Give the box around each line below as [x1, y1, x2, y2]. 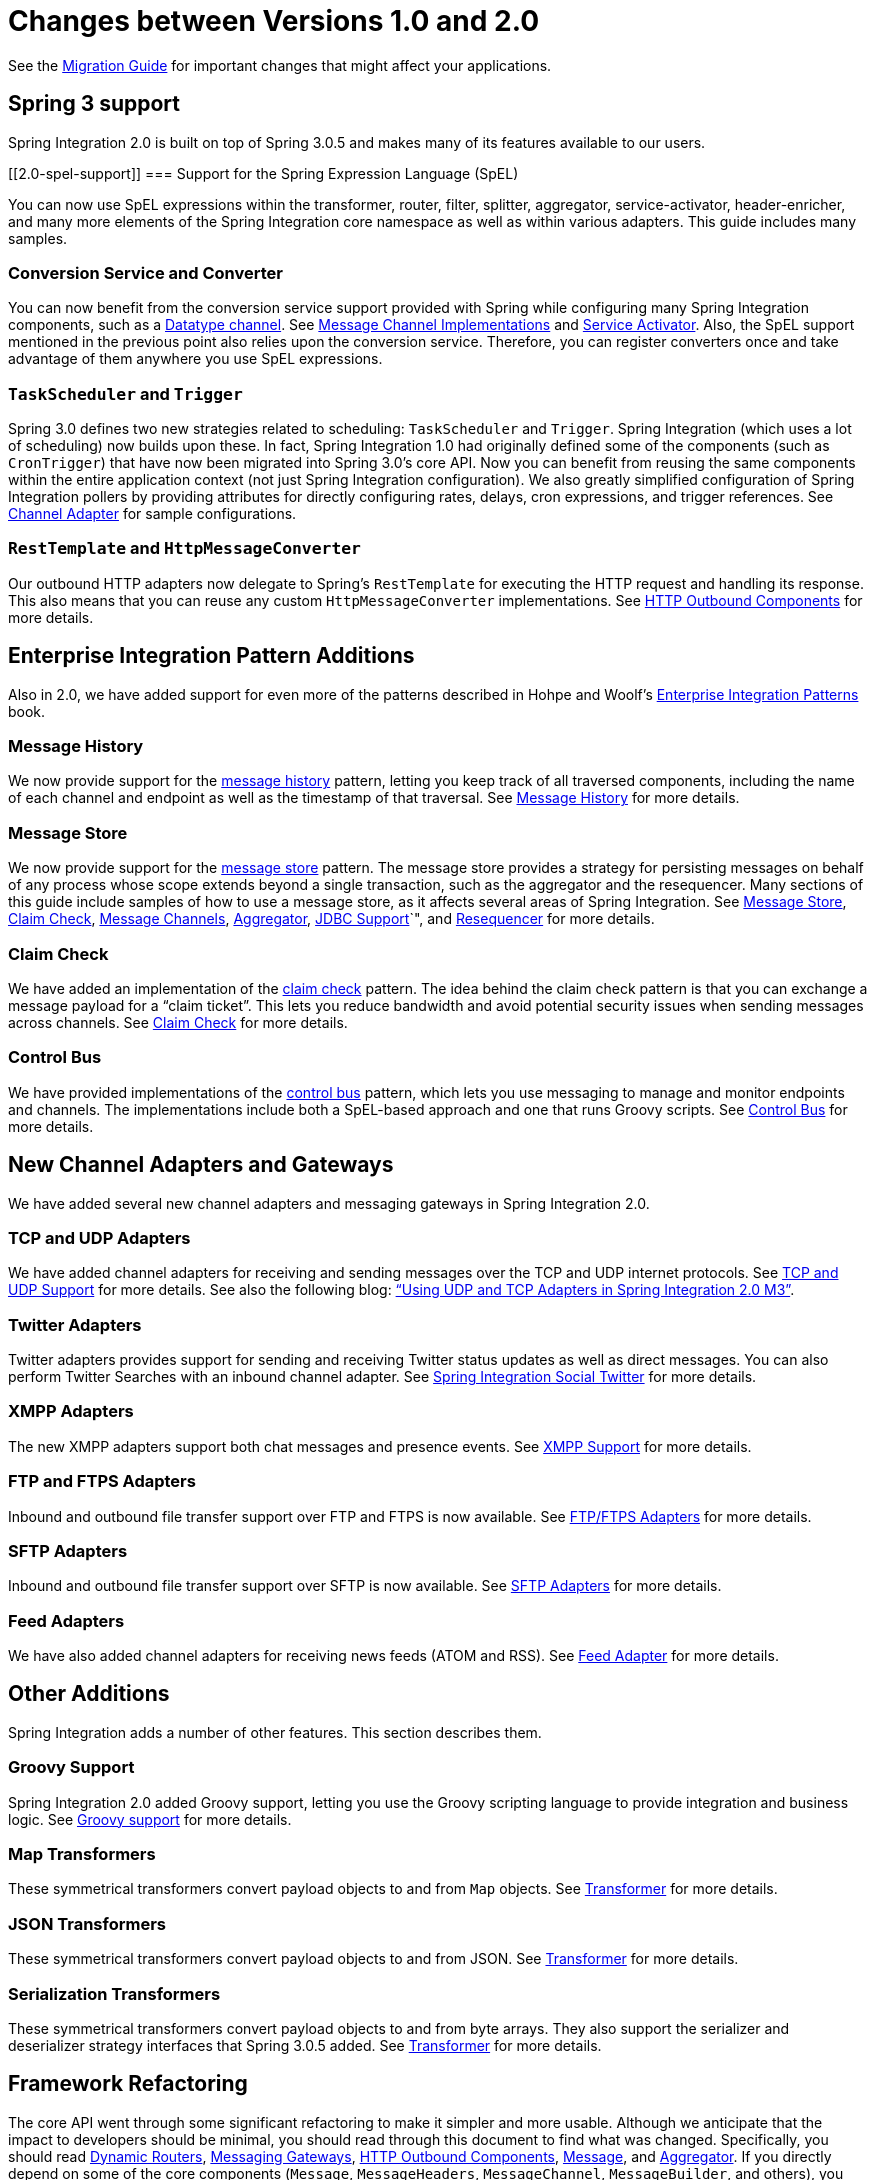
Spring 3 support [8, 91, 181, 117]
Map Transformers [8, 1844, 156, 1864]
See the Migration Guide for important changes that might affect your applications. [8, 56, 552, 74]
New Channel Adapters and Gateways [8, 1152, 394, 1178]
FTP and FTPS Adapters [8, 1471, 196, 1492]
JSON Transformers [8, 1913, 166, 1934]
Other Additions [8, 1681, 170, 1707]
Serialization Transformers [8, 1983, 221, 2004]
